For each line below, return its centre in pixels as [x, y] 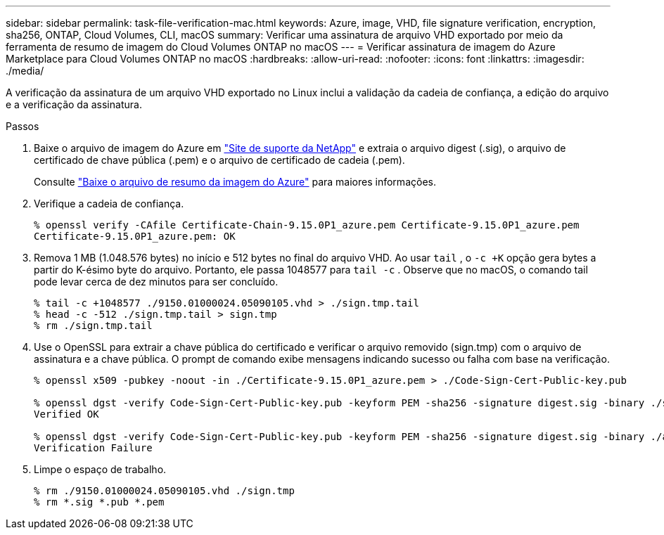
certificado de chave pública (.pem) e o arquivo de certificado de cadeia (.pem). [219, 160]
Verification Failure [93, 448]
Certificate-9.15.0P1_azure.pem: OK [135, 236]
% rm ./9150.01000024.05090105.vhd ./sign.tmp [164, 491]
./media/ [25, 71]
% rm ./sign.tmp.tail [93, 325]
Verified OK [66, 414]
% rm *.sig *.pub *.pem [99, 502]
